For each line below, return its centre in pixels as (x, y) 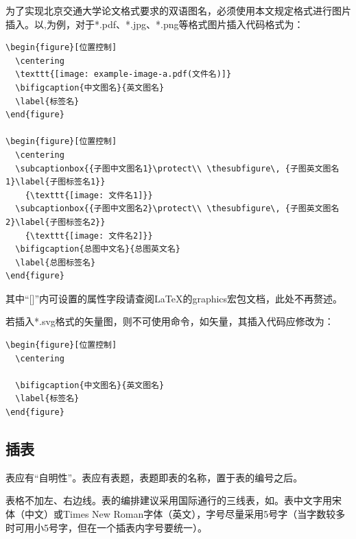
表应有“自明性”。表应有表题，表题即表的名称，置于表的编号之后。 (154, 477)
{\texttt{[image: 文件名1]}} (89, 195)
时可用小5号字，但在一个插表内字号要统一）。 (106, 527)
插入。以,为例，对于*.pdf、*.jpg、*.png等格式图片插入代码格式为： (155, 24)
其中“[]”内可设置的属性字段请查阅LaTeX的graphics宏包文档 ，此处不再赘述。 (174, 298)
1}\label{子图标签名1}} (56, 182)
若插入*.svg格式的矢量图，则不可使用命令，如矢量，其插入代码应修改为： (170, 321)
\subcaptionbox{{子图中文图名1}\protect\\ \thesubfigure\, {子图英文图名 (177, 168)
